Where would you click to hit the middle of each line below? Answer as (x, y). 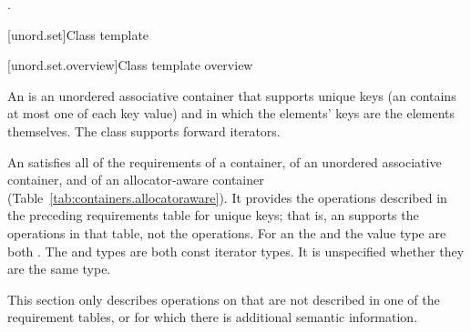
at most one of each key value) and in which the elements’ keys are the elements (231, 113)
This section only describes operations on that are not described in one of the (224, 299)
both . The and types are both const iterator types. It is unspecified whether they (236, 251)
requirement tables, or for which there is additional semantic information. (213, 317)
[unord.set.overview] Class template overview (130, 65)
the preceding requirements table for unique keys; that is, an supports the (213, 215)
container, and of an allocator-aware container (136, 180)
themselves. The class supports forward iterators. (144, 131)
